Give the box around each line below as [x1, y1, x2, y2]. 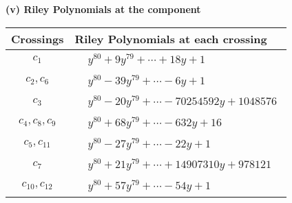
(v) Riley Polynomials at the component [6, 2, 201, 16]
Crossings [11, 30, 64, 47]
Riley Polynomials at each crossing [74, 30, 267, 47]
